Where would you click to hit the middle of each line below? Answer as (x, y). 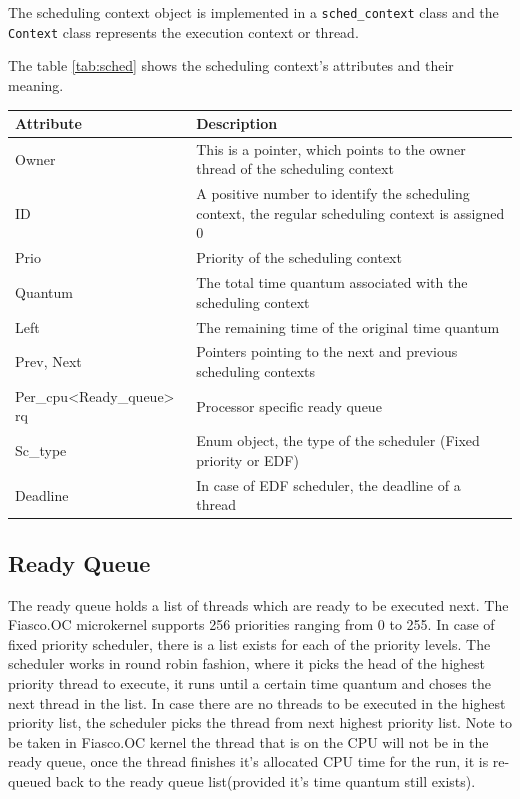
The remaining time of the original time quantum (348, 326)
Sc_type (41, 450)
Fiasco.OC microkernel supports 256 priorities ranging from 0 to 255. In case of (251, 624)
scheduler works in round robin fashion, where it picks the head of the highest (246, 663)
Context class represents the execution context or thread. (183, 31)
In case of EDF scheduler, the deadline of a (328, 484)
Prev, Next (48, 361)
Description (237, 123)
